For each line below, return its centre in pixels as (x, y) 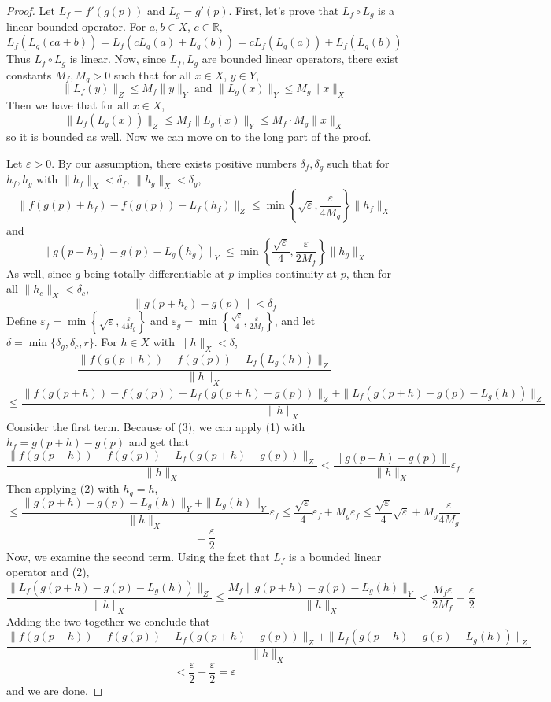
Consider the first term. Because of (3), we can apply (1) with (156, 426)
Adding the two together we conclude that (108, 621)
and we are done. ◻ (55, 691)
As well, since (39, 273)
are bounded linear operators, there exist (300, 59)
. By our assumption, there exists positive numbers (174, 163)
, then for (368, 273)
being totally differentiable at (154, 273)
